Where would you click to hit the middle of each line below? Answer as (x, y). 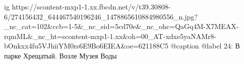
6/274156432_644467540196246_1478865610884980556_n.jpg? (101, 16)
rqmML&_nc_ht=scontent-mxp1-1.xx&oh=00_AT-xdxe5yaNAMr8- (110, 36)
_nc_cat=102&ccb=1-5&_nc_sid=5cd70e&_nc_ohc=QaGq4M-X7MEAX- (121, 26)
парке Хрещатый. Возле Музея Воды (60, 55)
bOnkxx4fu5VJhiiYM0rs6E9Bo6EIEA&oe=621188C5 (86, 46)
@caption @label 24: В (205, 46)
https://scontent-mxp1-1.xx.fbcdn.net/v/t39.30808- (91, 6)
